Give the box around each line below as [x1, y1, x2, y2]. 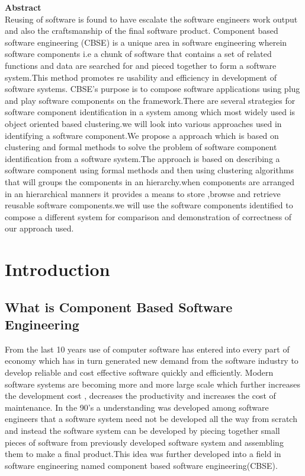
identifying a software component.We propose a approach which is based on [5, 129, 279, 141]
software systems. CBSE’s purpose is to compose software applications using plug [5, 82, 300, 95]
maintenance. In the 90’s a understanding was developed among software [5, 401, 269, 413]
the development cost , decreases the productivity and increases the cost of [5, 389, 276, 402]
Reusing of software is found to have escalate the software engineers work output [5, 12, 298, 25]
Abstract [5, 1, 41, 13]
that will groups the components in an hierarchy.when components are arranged [5, 175, 294, 188]
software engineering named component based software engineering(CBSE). [5, 459, 278, 471]
